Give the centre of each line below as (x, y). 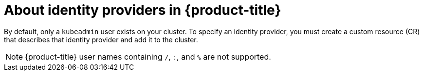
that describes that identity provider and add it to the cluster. (101, 39)
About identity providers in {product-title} (143, 10)
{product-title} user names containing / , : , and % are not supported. (148, 56)
